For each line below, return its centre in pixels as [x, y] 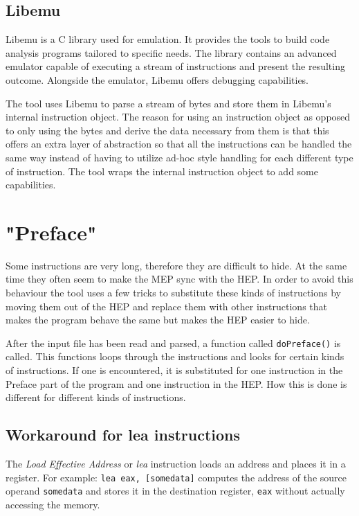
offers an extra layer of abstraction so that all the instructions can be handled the [179, 144]
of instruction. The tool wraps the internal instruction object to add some [162, 171]
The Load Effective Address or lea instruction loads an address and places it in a [176, 464]
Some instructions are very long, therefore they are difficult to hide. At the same [176, 265]
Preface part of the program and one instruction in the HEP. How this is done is [176, 383]
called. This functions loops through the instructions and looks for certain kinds [175, 356]
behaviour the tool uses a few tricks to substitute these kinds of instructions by [173, 293]
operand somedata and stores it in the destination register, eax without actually [175, 491]
